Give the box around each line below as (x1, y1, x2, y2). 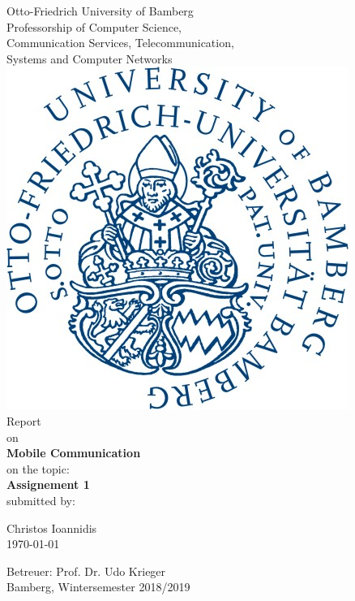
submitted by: (6, 491, 75, 508)
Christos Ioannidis (6, 519, 97, 536)
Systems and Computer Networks (6, 50, 173, 67)
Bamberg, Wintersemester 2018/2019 (6, 578, 190, 595)
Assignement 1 (6, 476, 90, 493)
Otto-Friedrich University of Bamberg (6, 2, 194, 19)
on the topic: (6, 460, 70, 477)
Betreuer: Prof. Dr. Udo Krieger (6, 562, 166, 579)
